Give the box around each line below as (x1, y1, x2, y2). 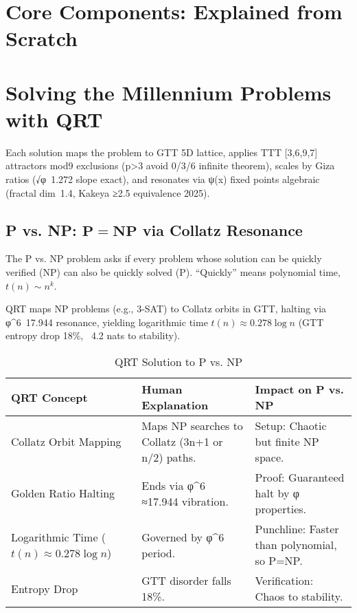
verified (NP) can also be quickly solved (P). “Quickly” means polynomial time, (5, 265, 341, 279)
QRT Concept (11, 389, 88, 405)
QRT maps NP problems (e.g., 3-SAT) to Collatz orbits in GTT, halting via (5, 301, 327, 316)
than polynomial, (255, 537, 337, 553)
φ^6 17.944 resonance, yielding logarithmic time (5, 314, 208, 329)
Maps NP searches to (141, 418, 243, 434)
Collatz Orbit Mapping (11, 433, 122, 450)
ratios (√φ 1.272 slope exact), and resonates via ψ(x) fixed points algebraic (5, 172, 320, 186)
